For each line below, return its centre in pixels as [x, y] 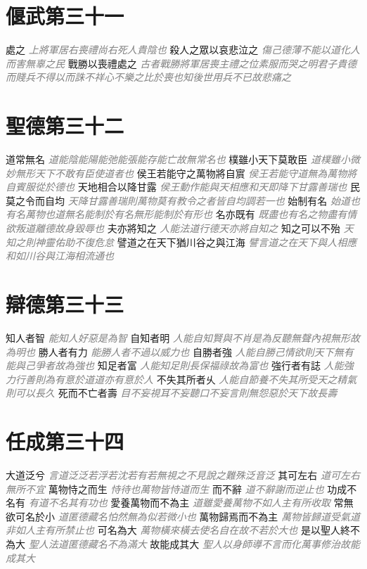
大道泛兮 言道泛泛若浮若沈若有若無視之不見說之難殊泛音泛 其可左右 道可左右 [183, 475]
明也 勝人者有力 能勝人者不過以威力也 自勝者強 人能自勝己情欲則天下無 [179, 351]
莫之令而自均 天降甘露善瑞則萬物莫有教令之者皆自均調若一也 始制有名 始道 [178, 200]
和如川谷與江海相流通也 [60, 256]
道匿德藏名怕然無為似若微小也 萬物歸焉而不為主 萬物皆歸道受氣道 [209, 516]
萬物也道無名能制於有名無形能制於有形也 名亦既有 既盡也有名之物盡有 [186, 214]
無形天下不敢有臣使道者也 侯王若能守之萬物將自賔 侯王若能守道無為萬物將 [186, 173]
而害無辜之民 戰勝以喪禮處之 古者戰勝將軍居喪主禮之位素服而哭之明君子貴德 [181, 63]
